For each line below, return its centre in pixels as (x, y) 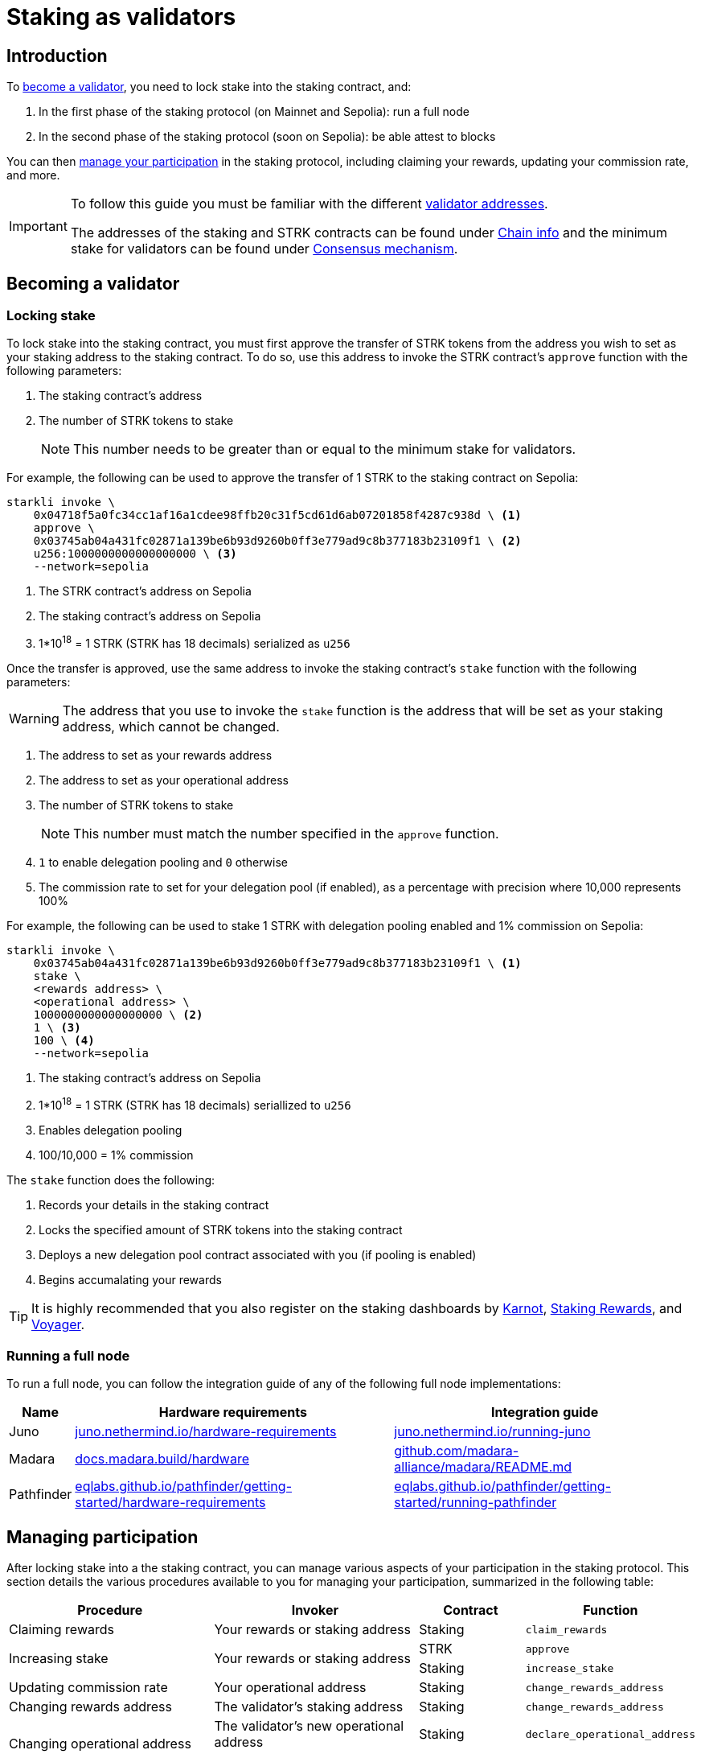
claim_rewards (566, 1629)
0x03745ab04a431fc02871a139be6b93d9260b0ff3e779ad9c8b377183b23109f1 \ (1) (277, 963)
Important (38, 226)
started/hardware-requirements (170, 1503)
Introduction (57, 56)
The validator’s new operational (309, 1726)
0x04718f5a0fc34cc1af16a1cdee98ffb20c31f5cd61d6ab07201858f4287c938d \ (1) (277, 515)
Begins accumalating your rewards (130, 1279)
